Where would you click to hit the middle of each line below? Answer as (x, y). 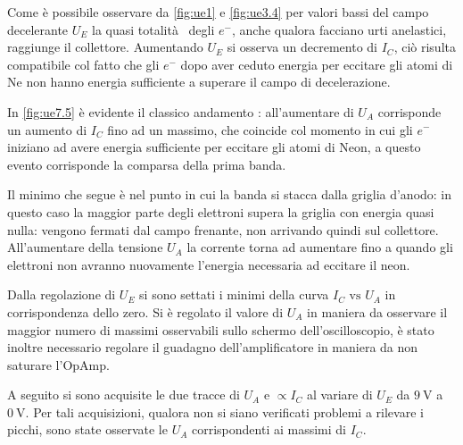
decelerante (38, 29)
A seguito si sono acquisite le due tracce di (124, 395)
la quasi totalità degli (153, 29)
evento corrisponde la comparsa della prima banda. (147, 164)
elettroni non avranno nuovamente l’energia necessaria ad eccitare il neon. (209, 264)
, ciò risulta (425, 47)
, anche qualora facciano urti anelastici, (339, 29)
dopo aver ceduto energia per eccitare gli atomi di (317, 64)
